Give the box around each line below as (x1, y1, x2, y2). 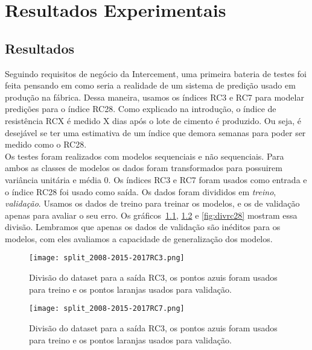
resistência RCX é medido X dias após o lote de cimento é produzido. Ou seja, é (5, 114, 301, 127)
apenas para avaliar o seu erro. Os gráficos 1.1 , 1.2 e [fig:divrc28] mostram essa (5, 208, 298, 221)
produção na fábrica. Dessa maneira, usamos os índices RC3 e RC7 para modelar (5, 90, 304, 103)
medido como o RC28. (5, 138, 87, 151)
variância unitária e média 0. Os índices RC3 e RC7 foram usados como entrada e (5, 173, 307, 186)
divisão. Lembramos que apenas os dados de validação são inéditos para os (5, 220, 281, 233)
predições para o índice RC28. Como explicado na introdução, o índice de (5, 102, 276, 115)
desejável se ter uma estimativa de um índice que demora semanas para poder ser (5, 126, 306, 139)
